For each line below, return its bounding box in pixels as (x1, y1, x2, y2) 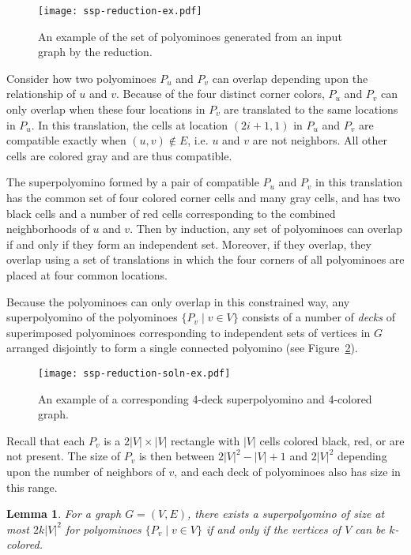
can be (355, 520, 386, 537)
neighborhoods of (6, 220, 89, 237)
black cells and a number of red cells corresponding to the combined (6, 204, 336, 221)
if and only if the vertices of (205, 520, 341, 537)
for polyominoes (65, 520, 141, 537)
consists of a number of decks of (242, 309, 395, 325)
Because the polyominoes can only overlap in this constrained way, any (6, 293, 350, 309)
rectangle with (171, 432, 240, 448)
